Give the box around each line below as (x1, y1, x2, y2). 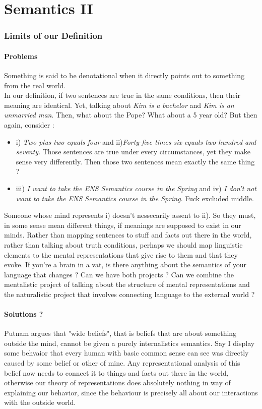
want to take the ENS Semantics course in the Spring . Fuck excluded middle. (16, 193, 254, 203)
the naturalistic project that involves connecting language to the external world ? (4, 288, 255, 299)
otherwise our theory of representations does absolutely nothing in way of (4, 377, 231, 388)
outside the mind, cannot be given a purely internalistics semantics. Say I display (4, 337, 255, 348)
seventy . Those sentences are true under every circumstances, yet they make (16, 146, 251, 157)
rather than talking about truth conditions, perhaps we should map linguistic (4, 239, 243, 250)
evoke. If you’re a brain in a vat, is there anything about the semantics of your (4, 259, 247, 270)
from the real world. (4, 80, 66, 90)
